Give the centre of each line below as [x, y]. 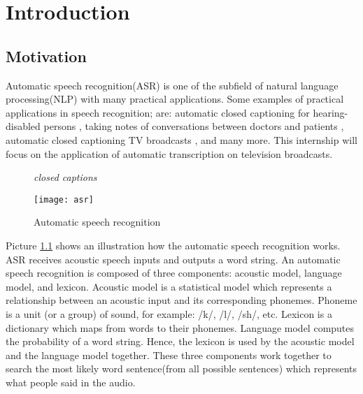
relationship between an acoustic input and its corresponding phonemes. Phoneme [181, 300]
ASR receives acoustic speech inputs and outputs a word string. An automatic [173, 259]
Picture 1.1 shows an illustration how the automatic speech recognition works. [173, 245]
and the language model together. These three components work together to [169, 355]
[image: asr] [64, 199]
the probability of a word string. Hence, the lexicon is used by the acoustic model [180, 341]
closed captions [65, 177]
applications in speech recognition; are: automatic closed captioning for [158, 112]
